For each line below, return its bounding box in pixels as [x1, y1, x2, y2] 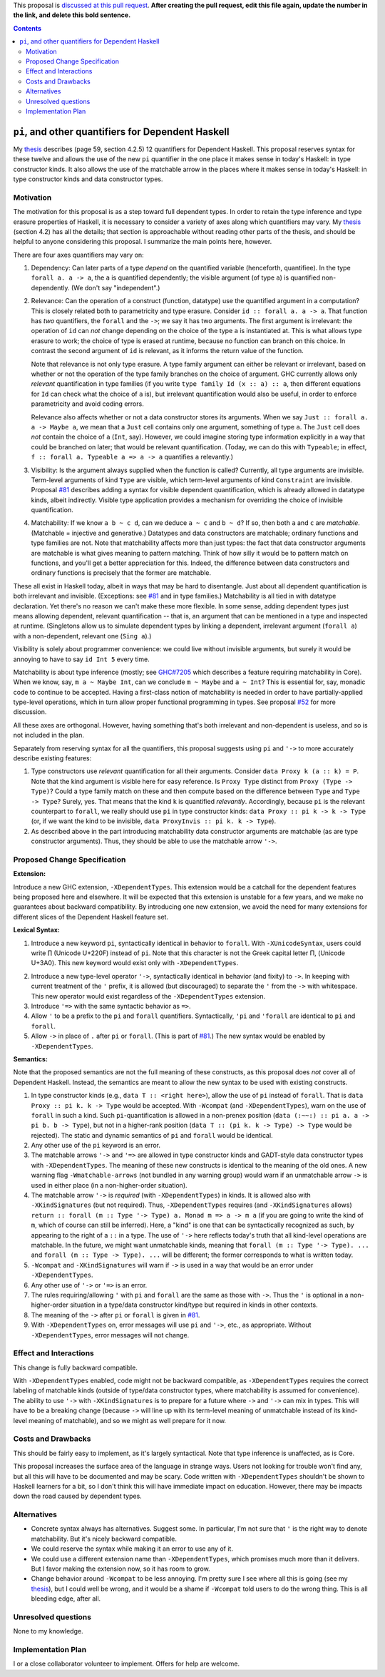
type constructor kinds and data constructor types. [13, 175, 163, 183]
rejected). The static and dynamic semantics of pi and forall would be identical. [31, 1131, 274, 1139]
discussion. [13, 708, 47, 716]
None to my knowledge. [13, 1627, 83, 1636]
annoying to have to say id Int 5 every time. [13, 655, 150, 663]
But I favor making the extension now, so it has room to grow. [31, 1564, 210, 1573]
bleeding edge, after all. [31, 1594, 101, 1603]
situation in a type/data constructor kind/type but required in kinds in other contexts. [70, 1300, 318, 1309]
